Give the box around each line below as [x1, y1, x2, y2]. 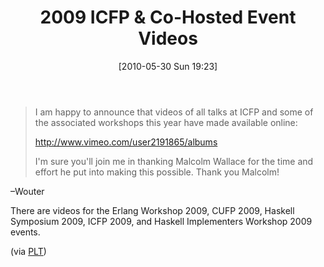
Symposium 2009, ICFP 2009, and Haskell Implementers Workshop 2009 [10, 215, 313, 227]
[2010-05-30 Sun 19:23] [118, 60, 218, 72]
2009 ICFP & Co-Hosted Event [39, 6, 297, 29]
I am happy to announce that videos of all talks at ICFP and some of [34, 106, 314, 118]
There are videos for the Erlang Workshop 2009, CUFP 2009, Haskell [10, 204, 295, 216]
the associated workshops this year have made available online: [34, 116, 298, 128]
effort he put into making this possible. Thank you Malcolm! [34, 166, 280, 178]
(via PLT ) [10, 245, 47, 257]
